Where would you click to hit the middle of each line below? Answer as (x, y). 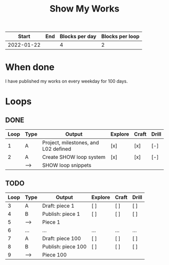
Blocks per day (78, 37)
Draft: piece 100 (62, 238)
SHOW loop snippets (67, 165)
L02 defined (57, 149)
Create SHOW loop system (74, 157)
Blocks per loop (120, 37)
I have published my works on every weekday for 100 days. (67, 81)
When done (30, 67)
